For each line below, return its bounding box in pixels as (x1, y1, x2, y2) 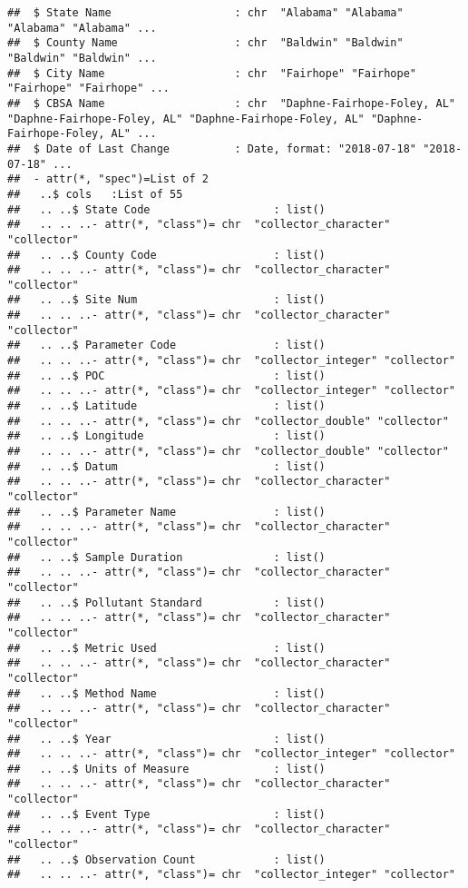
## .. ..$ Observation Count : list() (7, 853, 326, 866)
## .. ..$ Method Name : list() (7, 686, 326, 700)
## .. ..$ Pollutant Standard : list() (7, 596, 326, 609)
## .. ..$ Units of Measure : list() (7, 762, 326, 775)
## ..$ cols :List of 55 (7, 187, 183, 201)
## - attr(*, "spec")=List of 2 (7, 173, 209, 186)
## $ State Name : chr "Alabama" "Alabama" (7, 6, 404, 19)
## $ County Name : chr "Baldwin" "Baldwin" (7, 36, 404, 50)
